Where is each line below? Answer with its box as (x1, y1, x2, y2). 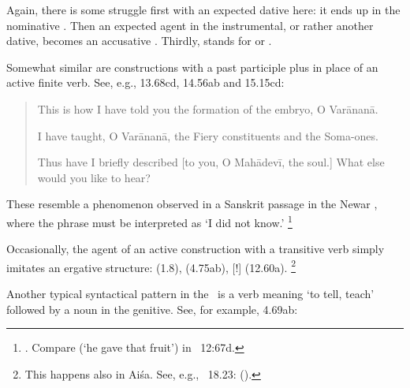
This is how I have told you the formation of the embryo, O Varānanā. (37, 100, 378, 117)
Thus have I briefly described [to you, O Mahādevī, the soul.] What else (37, 154, 385, 170)
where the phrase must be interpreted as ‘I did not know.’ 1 (6, 211, 293, 230)
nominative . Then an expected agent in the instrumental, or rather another (6, 17, 374, 33)
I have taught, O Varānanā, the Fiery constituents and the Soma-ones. (37, 127, 378, 144)
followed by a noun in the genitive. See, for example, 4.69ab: (6, 300, 298, 317)
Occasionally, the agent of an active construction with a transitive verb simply (6, 241, 385, 257)
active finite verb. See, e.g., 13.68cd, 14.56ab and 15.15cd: (6, 74, 285, 91)
